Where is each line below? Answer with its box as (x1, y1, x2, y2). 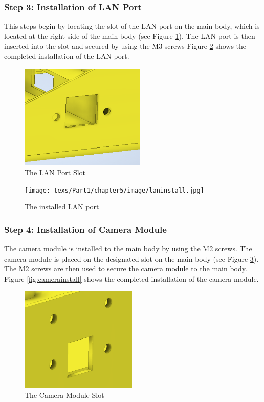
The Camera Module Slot (25, 390, 104, 400)
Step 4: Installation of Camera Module (4, 223, 167, 236)
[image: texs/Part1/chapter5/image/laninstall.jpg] (25, 186, 204, 194)
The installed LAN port (25, 201, 99, 212)
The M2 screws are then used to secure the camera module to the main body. (4, 263, 247, 274)
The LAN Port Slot (25, 167, 86, 178)
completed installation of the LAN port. (4, 51, 129, 61)
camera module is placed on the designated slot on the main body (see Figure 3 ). (4, 253, 259, 264)
